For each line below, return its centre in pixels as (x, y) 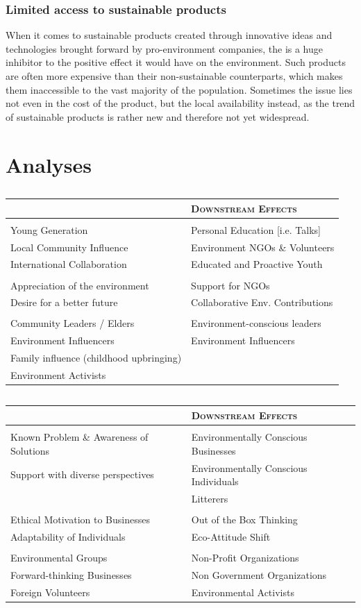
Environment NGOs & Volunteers (263, 247)
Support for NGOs (230, 285)
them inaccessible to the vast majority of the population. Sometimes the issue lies (179, 89)
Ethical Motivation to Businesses (80, 520)
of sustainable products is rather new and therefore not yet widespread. (158, 116)
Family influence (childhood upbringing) (96, 358)
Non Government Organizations (259, 574)
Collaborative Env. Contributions (262, 302)
